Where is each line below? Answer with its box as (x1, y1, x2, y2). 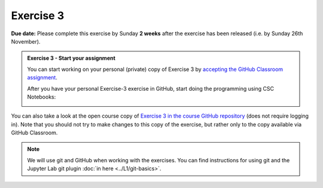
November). (11, 38, 41, 45)
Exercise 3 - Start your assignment (27, 54, 116, 62)
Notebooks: (27, 93, 56, 100)
